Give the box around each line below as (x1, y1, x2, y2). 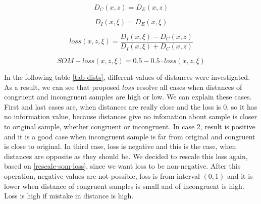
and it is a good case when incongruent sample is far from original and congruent (4, 131, 255, 141)
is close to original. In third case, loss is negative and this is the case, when (4, 141, 236, 151)
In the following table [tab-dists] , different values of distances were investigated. (4, 72, 250, 82)
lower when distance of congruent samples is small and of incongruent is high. (4, 180, 244, 191)
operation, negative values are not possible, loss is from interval (4, 171, 200, 181)
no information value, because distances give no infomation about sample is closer (4, 111, 257, 122)
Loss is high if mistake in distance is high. (4, 190, 134, 201)
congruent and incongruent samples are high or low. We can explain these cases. (4, 91, 252, 102)
